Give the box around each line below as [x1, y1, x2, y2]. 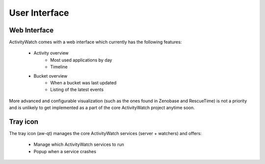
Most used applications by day [50, 57, 112, 63]
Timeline [50, 64, 68, 70]
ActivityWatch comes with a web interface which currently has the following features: [9, 39, 182, 45]
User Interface [9, 7, 69, 18]
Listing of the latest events [50, 86, 104, 93]
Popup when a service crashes [33, 148, 97, 154]
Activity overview [33, 50, 69, 56]
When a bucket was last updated [50, 80, 117, 86]
